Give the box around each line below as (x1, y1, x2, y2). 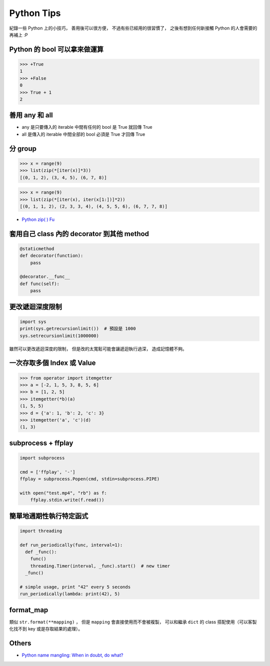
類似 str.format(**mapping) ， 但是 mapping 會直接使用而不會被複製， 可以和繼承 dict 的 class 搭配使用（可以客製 (9, 619, 257, 625)
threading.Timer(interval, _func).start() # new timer (30, 563, 170, 569)
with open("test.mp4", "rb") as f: (19, 490, 107, 496)
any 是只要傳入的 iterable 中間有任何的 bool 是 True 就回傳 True (21, 124, 152, 130)
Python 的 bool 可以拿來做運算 (9, 45, 103, 54)
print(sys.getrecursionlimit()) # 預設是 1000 (19, 326, 136, 332)
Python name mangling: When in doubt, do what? (21, 652, 123, 658)
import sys (19, 319, 46, 324)
